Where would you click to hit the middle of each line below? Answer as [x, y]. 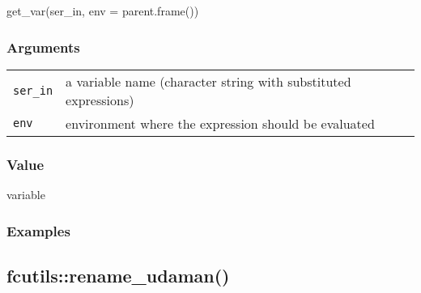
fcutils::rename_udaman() [118, 275]
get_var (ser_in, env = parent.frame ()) [103, 11]
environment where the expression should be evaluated [220, 123]
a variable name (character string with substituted [208, 81]
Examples [38, 230]
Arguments [43, 47]
